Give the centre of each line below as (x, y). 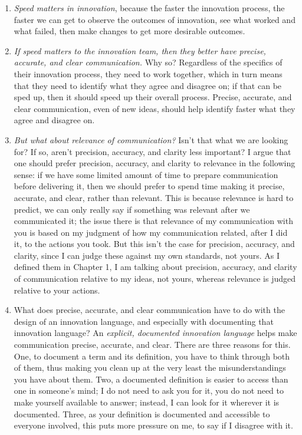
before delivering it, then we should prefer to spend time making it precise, (149, 186)
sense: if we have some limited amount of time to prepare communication (146, 174)
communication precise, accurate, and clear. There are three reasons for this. (152, 345)
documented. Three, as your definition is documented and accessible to (142, 413)
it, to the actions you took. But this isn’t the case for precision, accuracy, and (154, 244)
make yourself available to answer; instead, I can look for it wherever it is (147, 402)
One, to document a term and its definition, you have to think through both (152, 356)
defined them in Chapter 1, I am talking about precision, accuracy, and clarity (155, 267)
